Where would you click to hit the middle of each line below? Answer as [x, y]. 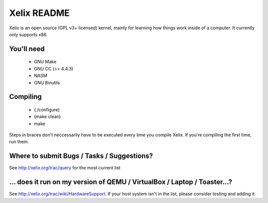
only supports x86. [28, 34]
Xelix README [39, 13]
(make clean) [47, 117]
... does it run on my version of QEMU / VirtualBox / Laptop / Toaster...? [121, 182]
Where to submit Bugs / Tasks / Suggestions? [81, 156]
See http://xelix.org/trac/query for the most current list [65, 168]
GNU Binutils [47, 82]
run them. [19, 142]
